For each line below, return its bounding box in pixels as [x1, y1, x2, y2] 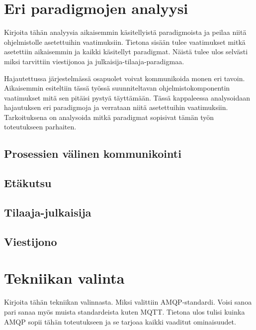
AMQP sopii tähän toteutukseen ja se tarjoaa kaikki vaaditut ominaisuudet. [4, 316, 236, 327]
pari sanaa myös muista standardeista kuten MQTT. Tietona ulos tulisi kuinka [4, 306, 245, 317]
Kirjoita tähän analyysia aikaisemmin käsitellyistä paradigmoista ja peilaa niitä [4, 27, 247, 37]
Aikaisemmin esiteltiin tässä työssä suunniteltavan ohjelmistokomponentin [4, 83, 230, 93]
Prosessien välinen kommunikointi [4, 146, 181, 161]
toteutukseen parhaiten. [4, 121, 77, 132]
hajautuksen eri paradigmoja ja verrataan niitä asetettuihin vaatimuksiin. [4, 102, 228, 112]
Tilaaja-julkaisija [4, 205, 91, 220]
